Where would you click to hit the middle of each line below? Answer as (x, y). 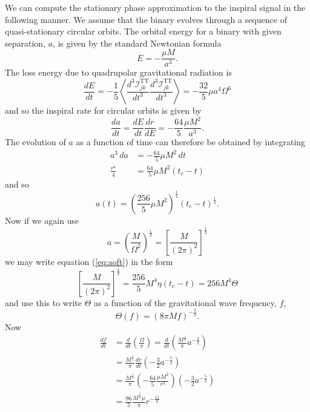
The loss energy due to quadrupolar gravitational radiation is (118, 72)
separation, (25, 43)
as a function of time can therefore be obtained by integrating (191, 142)
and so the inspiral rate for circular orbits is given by (103, 110)
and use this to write (43, 302)
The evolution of (35, 142)
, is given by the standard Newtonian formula (137, 43)
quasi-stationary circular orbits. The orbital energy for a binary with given (143, 31)
